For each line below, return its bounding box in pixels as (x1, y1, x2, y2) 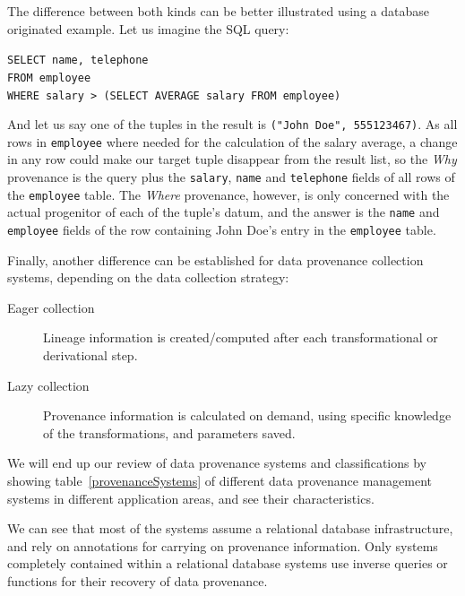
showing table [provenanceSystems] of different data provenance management (7, 471, 433, 490)
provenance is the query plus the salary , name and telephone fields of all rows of (7, 168, 455, 186)
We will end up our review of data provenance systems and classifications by (7, 453, 427, 472)
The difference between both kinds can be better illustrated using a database (7, 2, 429, 20)
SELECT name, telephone (7, 54, 149, 67)
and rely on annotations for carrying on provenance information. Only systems (7, 536, 438, 555)
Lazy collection (7, 376, 90, 394)
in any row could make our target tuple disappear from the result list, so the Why (7, 150, 457, 168)
